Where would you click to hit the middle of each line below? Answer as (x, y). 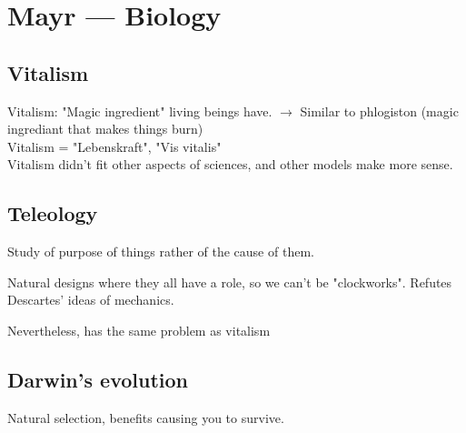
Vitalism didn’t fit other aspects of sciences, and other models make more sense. (230, 164)
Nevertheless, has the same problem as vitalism (139, 330)
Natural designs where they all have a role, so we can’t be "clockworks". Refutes (230, 282)
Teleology (53, 213)
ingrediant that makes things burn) (105, 129)
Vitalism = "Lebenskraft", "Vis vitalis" (114, 146)
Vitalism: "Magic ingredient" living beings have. (140, 111)
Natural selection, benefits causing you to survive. (146, 417)
